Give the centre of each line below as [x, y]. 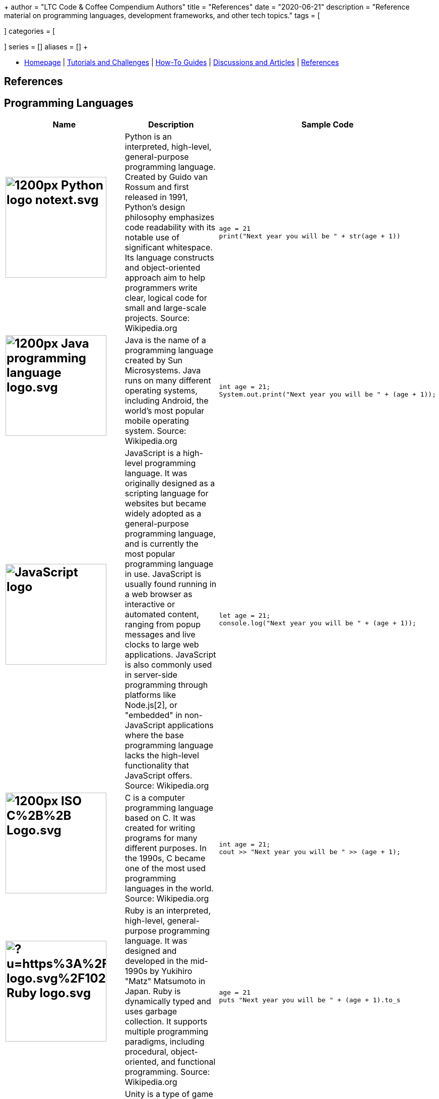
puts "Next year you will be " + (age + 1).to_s [310, 1000]
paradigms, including [165, 1042]
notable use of [152, 238]
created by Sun [154, 361]
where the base [154, 735]
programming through [166, 685]
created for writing [160, 828]
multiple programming [167, 1032]
